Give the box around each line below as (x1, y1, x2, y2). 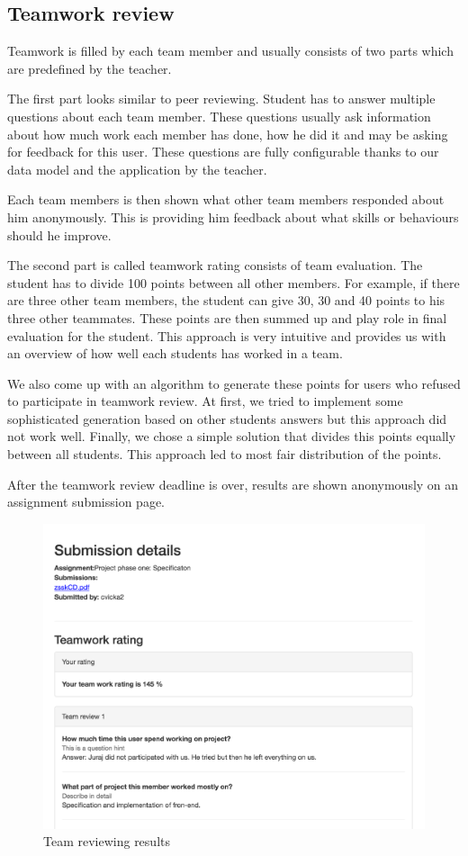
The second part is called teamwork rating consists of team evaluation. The (7, 256, 423, 275)
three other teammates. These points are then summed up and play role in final (7, 308, 447, 327)
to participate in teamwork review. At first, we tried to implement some (7, 392, 403, 410)
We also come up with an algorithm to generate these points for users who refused (7, 374, 461, 392)
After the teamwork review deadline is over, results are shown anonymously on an (7, 474, 459, 493)
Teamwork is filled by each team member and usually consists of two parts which (7, 41, 454, 60)
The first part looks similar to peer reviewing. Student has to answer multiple (7, 89, 436, 108)
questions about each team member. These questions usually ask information (7, 106, 431, 125)
